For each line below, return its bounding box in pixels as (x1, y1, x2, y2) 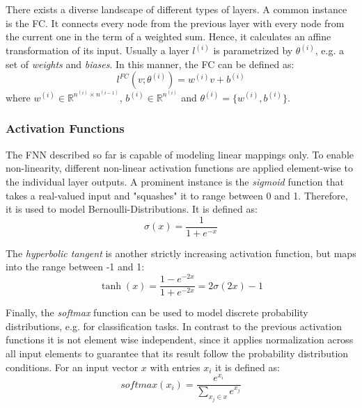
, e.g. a (315, 43, 344, 58)
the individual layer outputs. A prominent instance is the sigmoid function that (6, 174, 344, 188)
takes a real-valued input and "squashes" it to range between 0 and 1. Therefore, (6, 188, 348, 202)
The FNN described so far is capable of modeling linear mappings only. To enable (6, 147, 354, 161)
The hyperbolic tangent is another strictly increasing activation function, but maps (6, 245, 356, 260)
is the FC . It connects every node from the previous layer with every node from (6, 15, 345, 30)
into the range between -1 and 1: (6, 259, 145, 274)
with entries (150, 359, 200, 374)
